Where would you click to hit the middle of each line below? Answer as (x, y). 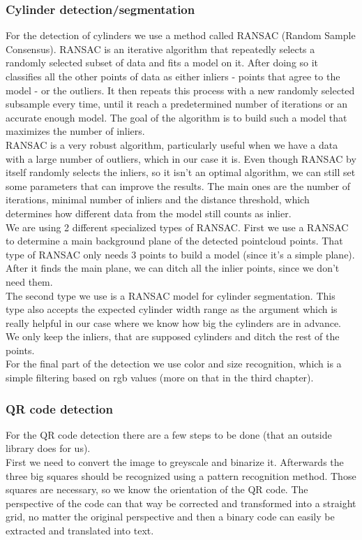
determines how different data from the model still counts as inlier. (149, 213)
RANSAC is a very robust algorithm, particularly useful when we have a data (172, 144)
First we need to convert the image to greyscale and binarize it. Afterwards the (175, 462)
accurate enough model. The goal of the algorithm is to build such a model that (176, 117)
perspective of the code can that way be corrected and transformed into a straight (181, 503)
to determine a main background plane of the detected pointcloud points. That (174, 241)
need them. (29, 281)
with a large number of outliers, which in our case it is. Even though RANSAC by (181, 158)
